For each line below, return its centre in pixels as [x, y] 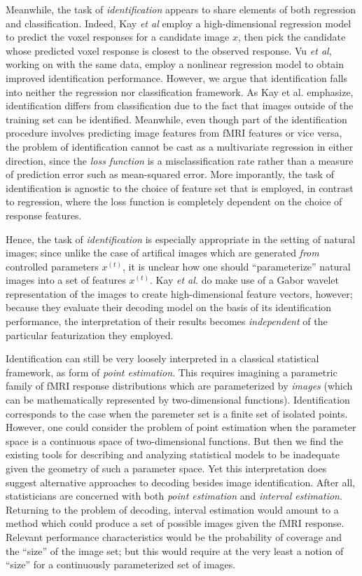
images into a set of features [66, 280]
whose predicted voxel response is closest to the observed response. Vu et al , [169, 50]
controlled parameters [52, 266]
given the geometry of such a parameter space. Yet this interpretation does [166, 468]
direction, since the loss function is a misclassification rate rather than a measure [180, 160]
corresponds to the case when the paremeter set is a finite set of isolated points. [177, 413]
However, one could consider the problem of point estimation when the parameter [181, 427]
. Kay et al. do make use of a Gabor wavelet [244, 280]
